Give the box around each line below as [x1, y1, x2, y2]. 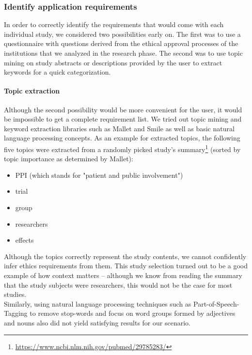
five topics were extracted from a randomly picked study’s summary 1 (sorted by [4, 142, 241, 154]
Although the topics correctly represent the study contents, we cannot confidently [4, 251, 247, 261]
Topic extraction [4, 86, 60, 96]
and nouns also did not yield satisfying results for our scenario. [4, 317, 190, 327]
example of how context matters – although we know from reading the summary [4, 270, 242, 280]
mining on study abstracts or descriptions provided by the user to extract [4, 57, 222, 67]
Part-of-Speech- [193, 298, 239, 309]
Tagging [4, 308, 28, 318]
